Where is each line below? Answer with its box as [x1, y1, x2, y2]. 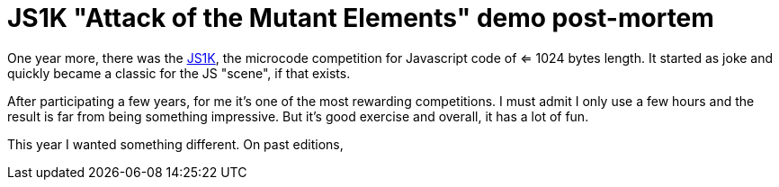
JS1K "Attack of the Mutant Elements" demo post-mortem [7, 3, 714, 33]
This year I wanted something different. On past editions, [7, 136, 344, 152]
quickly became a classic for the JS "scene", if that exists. [7, 65, 351, 81]
